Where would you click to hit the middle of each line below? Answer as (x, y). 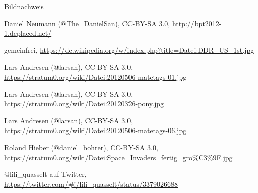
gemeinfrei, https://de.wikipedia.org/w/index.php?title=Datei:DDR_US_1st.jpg (129, 50)
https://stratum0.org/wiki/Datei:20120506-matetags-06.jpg (95, 130)
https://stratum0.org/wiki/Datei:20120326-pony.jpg (84, 104)
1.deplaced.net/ (28, 33)
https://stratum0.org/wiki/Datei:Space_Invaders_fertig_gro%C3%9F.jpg (118, 157)
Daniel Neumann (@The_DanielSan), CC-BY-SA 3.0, (87, 23)
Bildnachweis (24, 6)
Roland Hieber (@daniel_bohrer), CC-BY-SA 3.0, (81, 147)
